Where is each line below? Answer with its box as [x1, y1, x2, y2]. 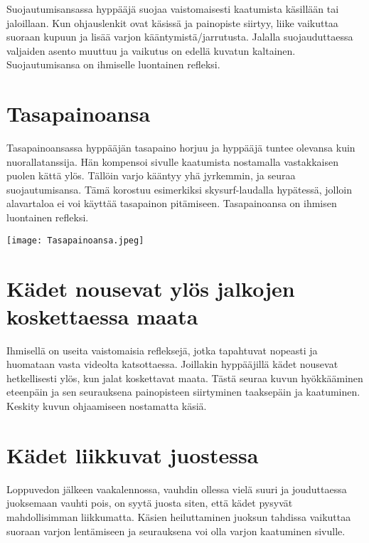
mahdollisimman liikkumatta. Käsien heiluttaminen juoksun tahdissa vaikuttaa [6, 509, 351, 524]
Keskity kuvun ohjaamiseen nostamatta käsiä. [6, 399, 207, 413]
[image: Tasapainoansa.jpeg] [6, 235, 144, 246]
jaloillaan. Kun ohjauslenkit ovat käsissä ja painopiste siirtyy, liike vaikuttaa [6, 15, 338, 30]
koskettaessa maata [6, 301, 198, 330]
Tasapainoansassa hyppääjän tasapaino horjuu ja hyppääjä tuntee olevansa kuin [6, 140, 355, 155]
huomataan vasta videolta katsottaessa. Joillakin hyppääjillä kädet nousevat [6, 357, 338, 371]
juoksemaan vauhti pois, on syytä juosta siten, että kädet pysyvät [6, 495, 293, 510]
